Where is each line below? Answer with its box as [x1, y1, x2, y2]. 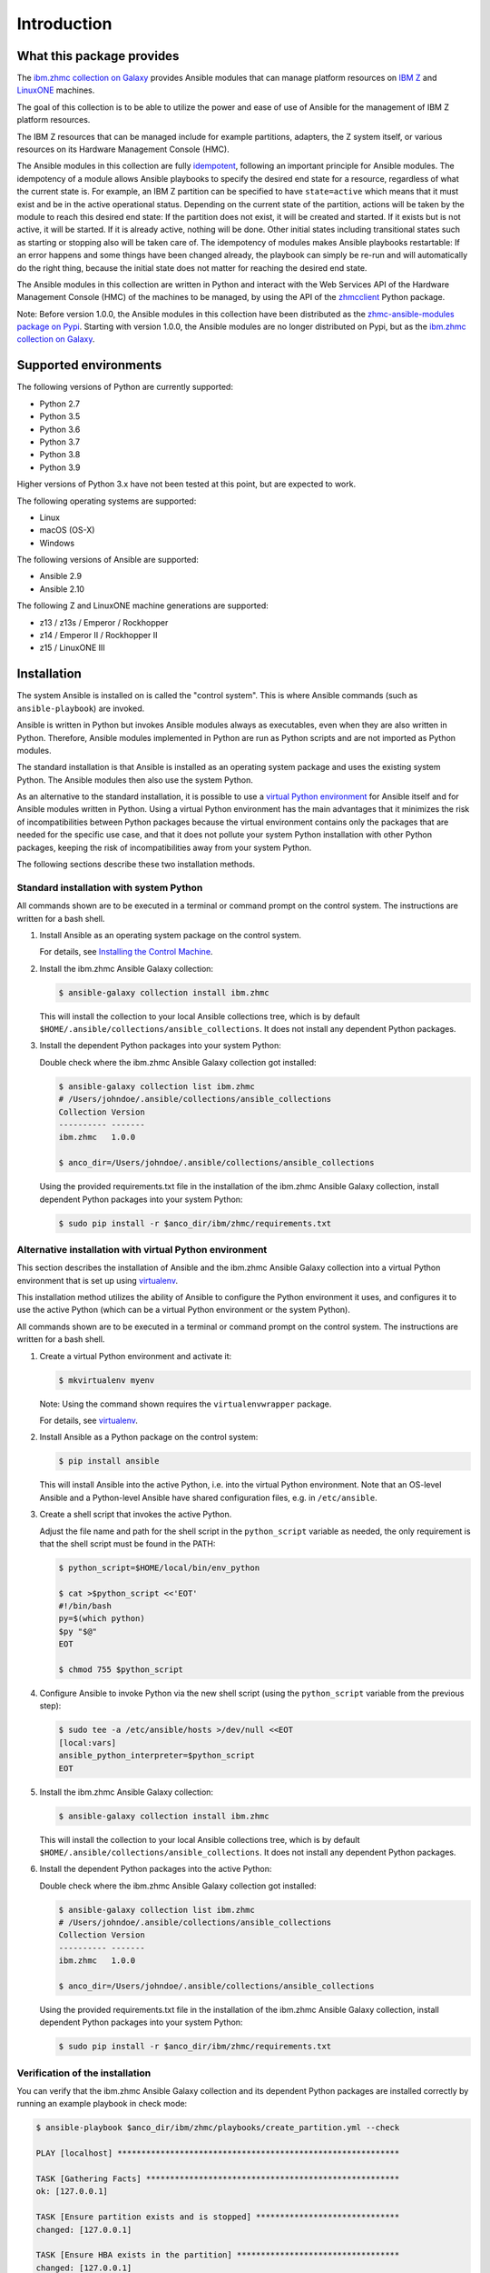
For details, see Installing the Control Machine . [39, 946, 213, 957]
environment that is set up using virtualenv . [16, 1275, 179, 1286]
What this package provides [16, 48, 180, 64]
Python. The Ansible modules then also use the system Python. [16, 774, 254, 786]
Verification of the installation [16, 2067, 152, 2079]
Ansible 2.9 [39, 571, 82, 582]
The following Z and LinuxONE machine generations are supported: [16, 600, 269, 611]
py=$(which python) [58, 1614, 145, 1624]
